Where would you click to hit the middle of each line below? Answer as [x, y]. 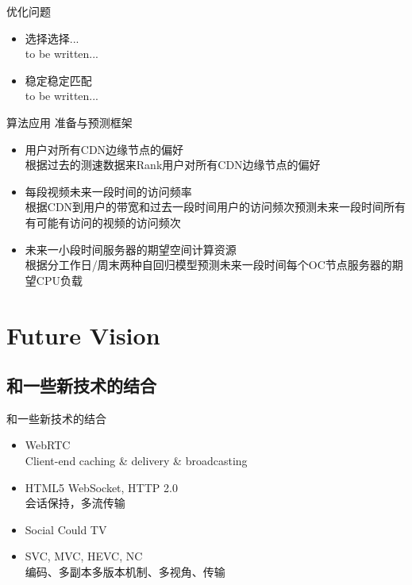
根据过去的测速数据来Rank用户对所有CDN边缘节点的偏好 [173, 165]
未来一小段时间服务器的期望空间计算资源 [131, 249]
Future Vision [83, 335]
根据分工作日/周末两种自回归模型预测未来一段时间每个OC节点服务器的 [208, 265]
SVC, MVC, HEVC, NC [84, 556]
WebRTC [48, 445]
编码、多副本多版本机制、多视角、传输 [125, 572]
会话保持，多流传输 [75, 503]
